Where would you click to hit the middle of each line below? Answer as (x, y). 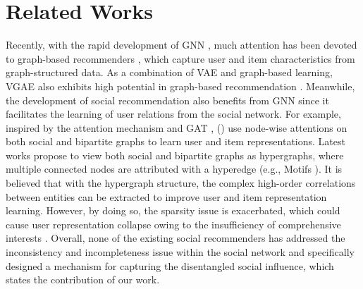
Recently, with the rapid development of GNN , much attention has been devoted (181, 45)
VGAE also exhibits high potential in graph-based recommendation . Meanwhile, (180, 86)
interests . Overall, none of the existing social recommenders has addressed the (176, 238)
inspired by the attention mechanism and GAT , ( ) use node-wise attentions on (177, 127)
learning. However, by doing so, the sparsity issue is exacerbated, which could (173, 210)
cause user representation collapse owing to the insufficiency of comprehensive (173, 224)
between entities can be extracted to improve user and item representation (166, 196)
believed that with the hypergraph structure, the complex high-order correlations (181, 183)
